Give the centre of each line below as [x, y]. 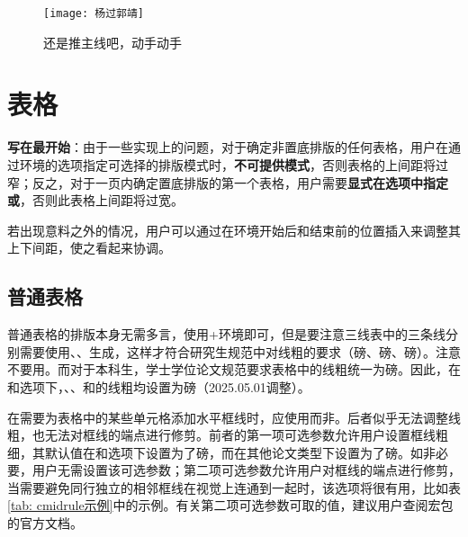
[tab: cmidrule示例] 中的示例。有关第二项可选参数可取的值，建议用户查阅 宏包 [230, 505]
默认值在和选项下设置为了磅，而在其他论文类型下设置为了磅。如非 [240, 452]
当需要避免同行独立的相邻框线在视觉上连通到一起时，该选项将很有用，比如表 [234, 487]
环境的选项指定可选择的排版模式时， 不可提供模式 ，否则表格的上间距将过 [234, 164]
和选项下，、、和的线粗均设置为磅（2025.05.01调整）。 [159, 386]
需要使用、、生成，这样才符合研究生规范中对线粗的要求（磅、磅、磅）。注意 [240, 351]
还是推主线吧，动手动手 [112, 42]
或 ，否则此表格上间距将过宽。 [95, 200]
